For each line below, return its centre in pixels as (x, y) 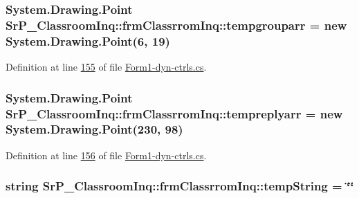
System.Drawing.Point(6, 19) (88, 40)
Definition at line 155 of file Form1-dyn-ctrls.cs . (106, 67)
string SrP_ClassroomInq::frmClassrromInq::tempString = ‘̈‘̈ (180, 186)
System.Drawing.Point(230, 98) (94, 129)
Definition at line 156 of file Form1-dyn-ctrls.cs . (106, 155)
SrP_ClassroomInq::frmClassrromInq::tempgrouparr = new (176, 25)
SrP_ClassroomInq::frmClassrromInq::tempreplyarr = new (174, 113)
